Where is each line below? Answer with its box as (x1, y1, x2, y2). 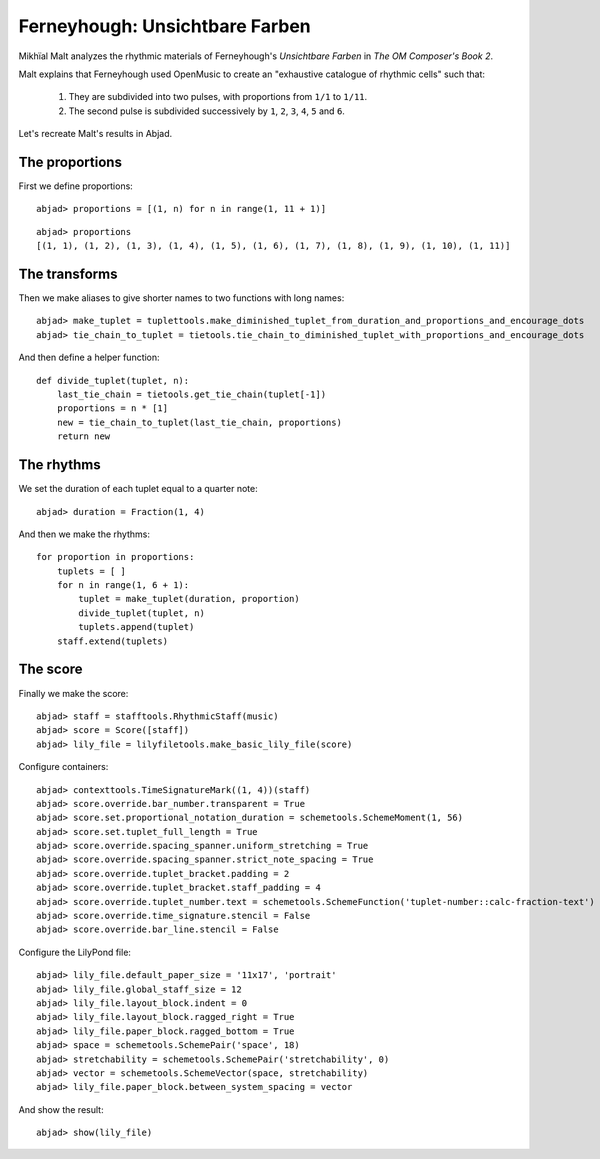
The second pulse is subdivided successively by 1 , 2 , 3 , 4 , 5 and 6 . (68, 105, 345, 117)
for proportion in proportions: (36, 551, 195, 563)
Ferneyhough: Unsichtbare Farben (18, 15, 312, 37)
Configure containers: (18, 761, 109, 773)
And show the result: (18, 1103, 104, 1115)
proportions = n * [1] (56, 403, 169, 414)
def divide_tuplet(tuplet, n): (36, 375, 190, 386)
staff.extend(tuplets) (56, 635, 169, 647)
